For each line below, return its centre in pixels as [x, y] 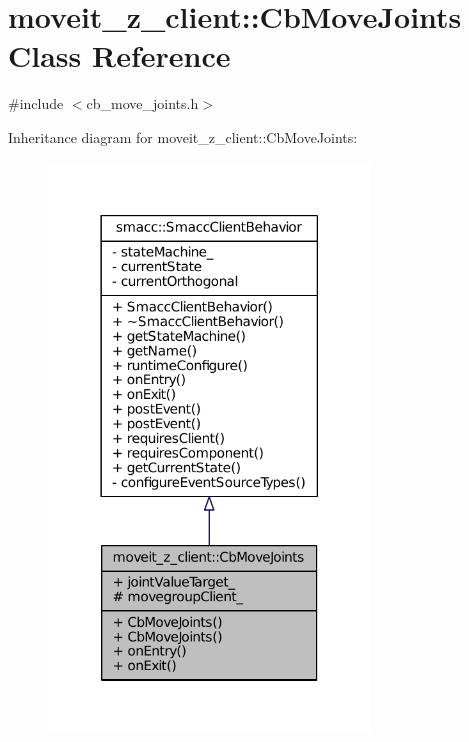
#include [36, 103]
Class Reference [119, 55]
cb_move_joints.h [142, 103]
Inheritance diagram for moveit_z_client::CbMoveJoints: [183, 136]
